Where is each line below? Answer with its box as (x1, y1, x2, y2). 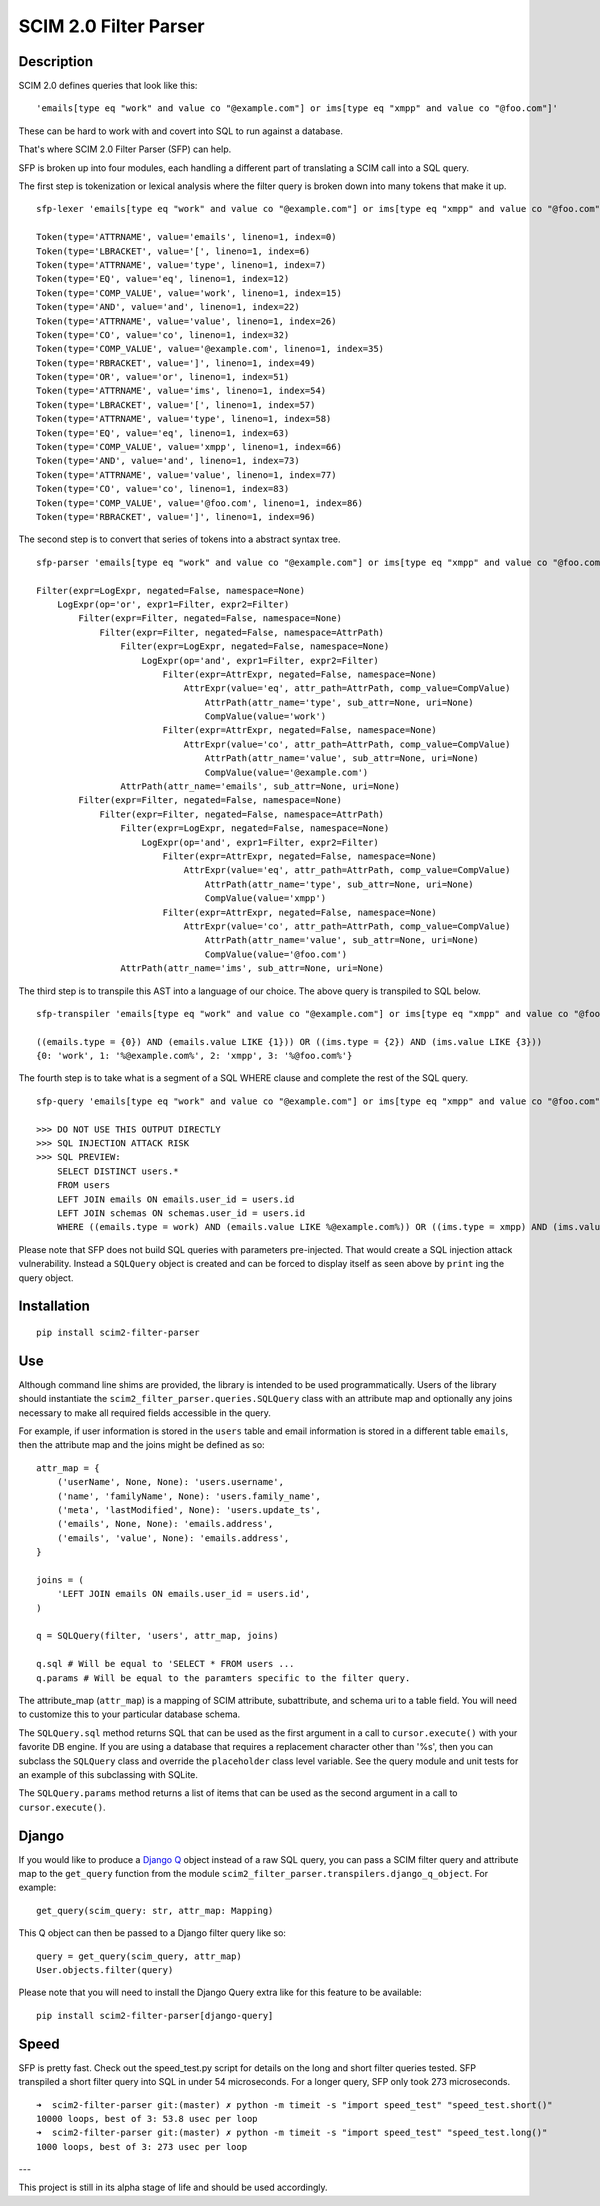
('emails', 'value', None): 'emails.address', (56, 1532, 290, 1544)
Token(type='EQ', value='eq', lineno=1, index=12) (36, 273, 290, 285)
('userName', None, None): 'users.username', (56, 1476, 285, 1488)
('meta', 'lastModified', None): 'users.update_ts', (56, 1504, 322, 1515)
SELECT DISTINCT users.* (56, 1165, 179, 1177)
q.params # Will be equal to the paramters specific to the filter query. (36, 1672, 411, 1684)
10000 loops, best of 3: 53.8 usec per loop (36, 2113, 259, 2124)
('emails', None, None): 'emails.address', (56, 1518, 274, 1530)
